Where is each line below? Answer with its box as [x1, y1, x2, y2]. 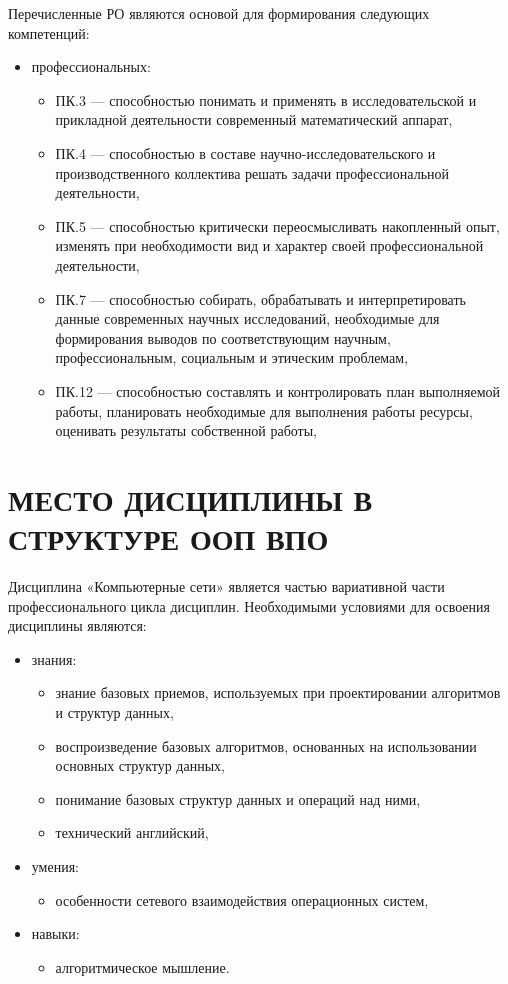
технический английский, [55, 822, 209, 843]
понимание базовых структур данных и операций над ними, [55, 788, 421, 809]
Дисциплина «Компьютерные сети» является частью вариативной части [8, 576, 445, 596]
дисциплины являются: [8, 615, 147, 636]
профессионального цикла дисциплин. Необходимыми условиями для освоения [8, 595, 490, 616]
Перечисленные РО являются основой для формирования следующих [8, 3, 430, 23]
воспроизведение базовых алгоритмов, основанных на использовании [55, 735, 477, 756]
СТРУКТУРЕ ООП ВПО [8, 518, 329, 559]
